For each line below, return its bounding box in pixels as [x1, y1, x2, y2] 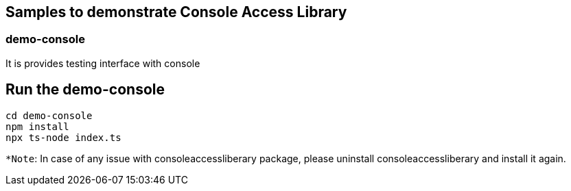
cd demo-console [5, 110, 93, 121]
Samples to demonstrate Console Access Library [5, 3, 347, 21]
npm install [5, 120, 69, 132]
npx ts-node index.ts [5, 131, 121, 143]
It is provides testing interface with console [5, 57, 200, 69]
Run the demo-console [5, 81, 165, 99]
